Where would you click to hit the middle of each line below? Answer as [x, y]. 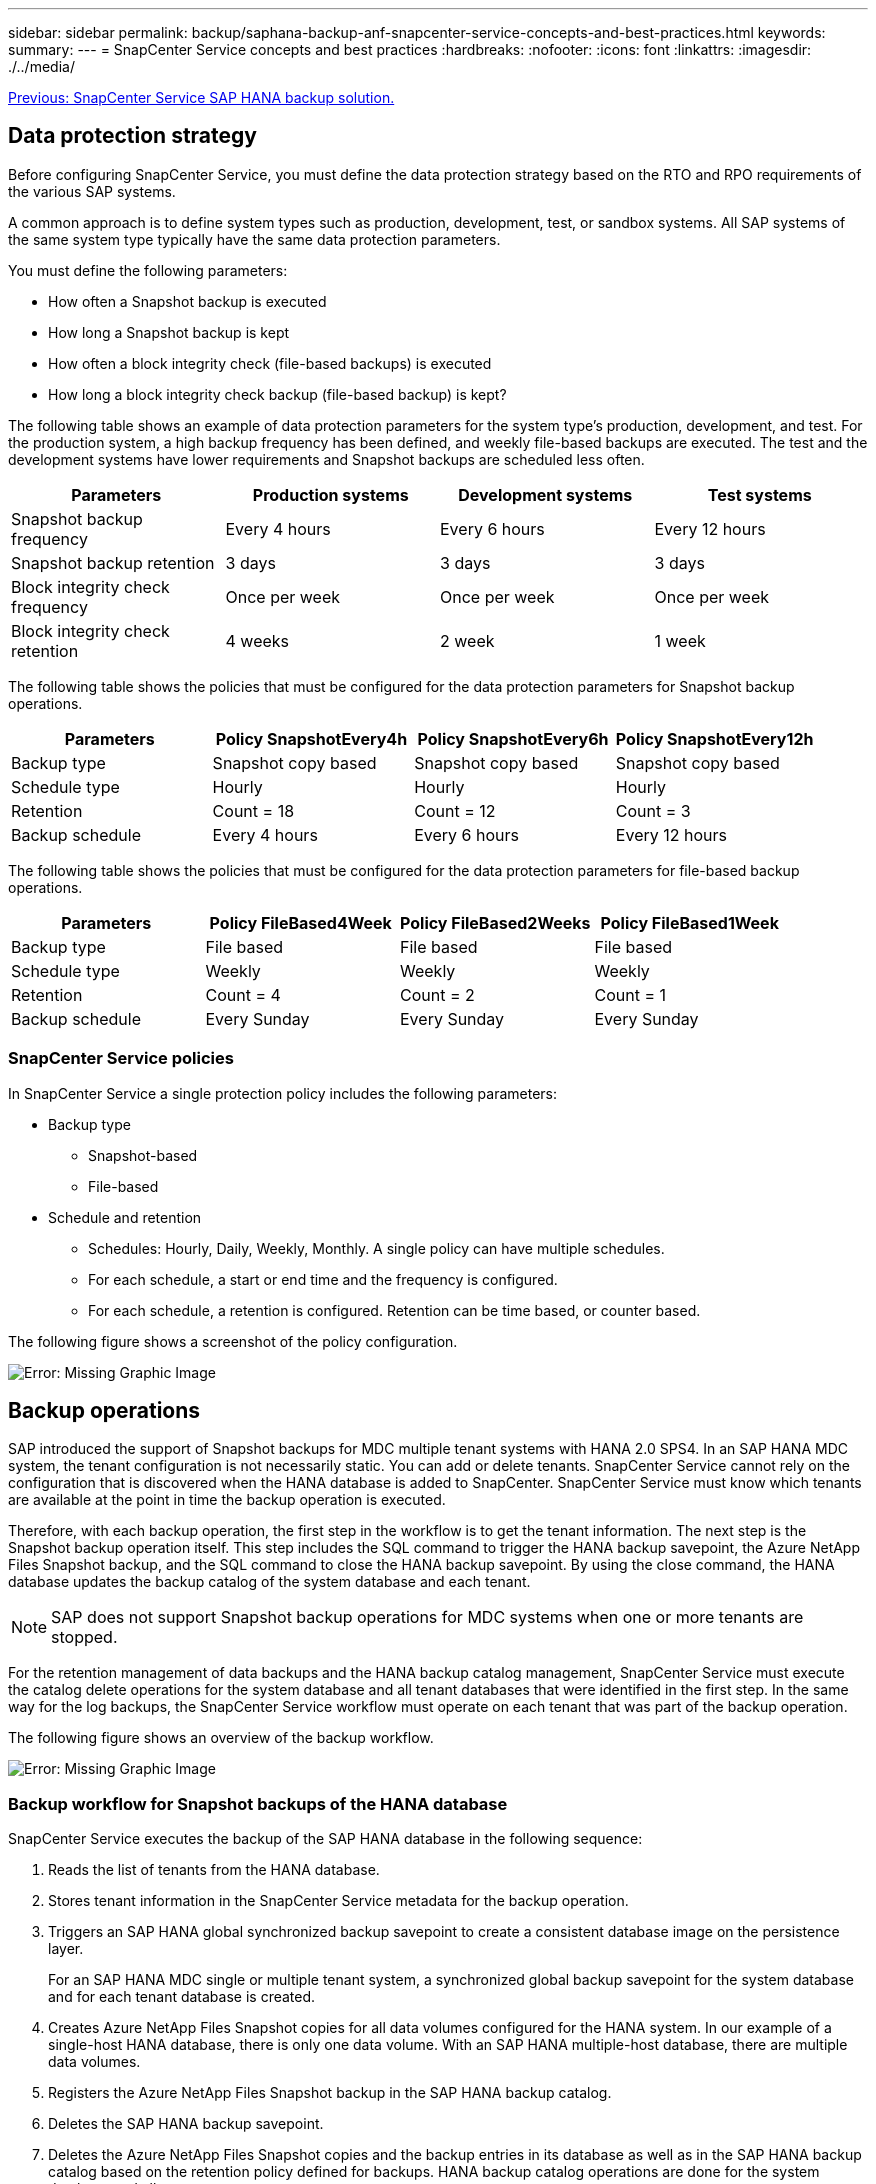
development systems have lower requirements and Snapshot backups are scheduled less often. [326, 459]
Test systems [759, 494]
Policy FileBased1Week [689, 922]
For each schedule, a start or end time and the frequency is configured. [323, 1279]
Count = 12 [455, 810]
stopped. [84, 1637]
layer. [66, 1949]
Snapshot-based [143, 1155]
